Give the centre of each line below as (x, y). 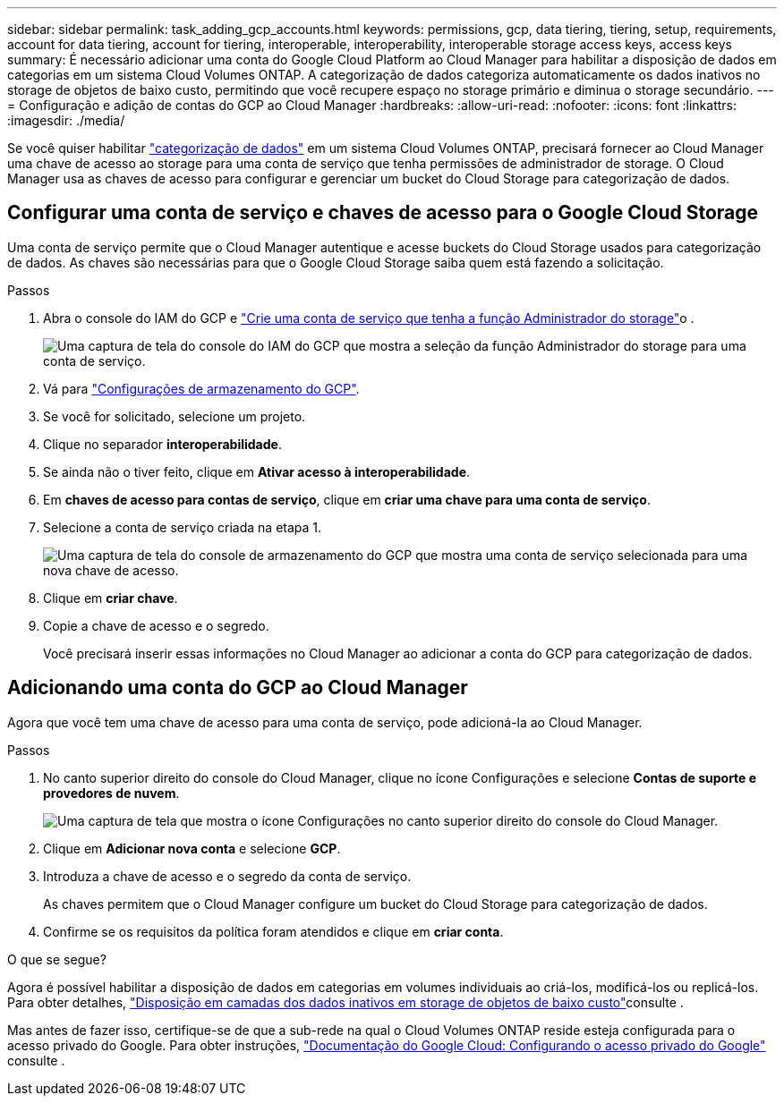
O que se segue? (57, 959)
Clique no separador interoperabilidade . (162, 444)
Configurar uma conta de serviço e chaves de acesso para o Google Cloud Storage (383, 213)
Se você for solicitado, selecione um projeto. (175, 416)
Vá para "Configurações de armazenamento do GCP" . (201, 388)
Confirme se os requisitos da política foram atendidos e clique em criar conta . (273, 931)
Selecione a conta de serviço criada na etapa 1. (183, 527)
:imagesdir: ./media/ (66, 120)
